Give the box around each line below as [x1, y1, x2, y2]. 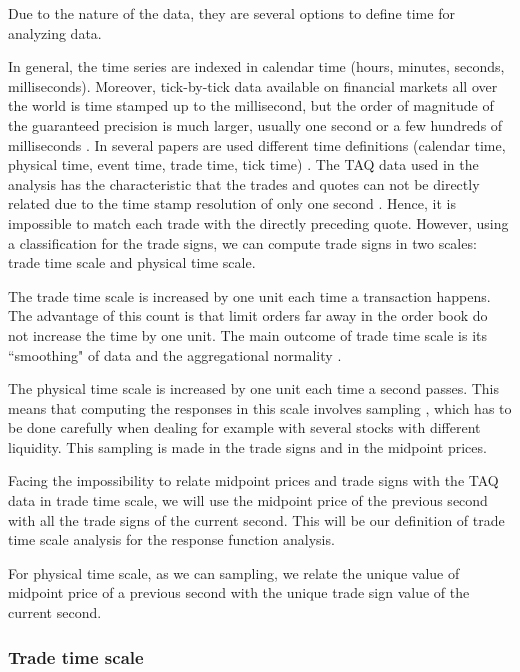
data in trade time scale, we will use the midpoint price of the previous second [8, 490, 488, 511]
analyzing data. [8, 22, 102, 43]
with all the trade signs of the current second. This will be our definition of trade [8, 509, 505, 530]
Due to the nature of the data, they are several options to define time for [8, 3, 455, 23]
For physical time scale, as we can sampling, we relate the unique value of [8, 562, 460, 583]
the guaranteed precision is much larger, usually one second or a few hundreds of [8, 114, 503, 135]
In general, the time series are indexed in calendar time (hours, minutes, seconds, [8, 56, 505, 77]
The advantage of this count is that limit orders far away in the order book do [8, 305, 488, 326]
